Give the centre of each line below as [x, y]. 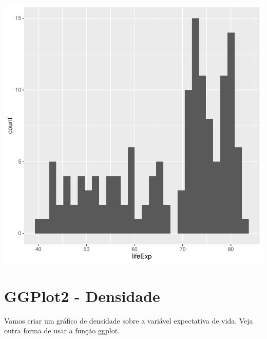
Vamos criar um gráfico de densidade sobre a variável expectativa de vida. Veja [129, 320]
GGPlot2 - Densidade [82, 296]
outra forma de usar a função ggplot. [62, 331]
